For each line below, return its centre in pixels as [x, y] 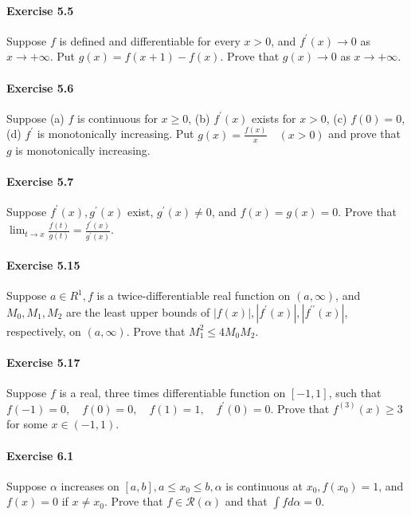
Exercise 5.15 [43, 264]
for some [27, 424]
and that [246, 501]
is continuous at [264, 485]
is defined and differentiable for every [150, 40]
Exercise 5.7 [40, 181]
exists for [274, 118]
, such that [355, 393]
